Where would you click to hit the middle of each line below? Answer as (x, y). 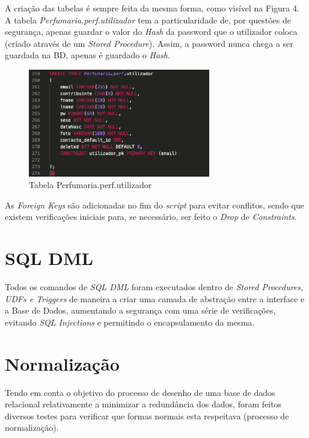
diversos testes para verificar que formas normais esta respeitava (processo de (147, 415)
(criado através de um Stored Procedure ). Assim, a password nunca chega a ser (149, 43)
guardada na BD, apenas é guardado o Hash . (87, 55)
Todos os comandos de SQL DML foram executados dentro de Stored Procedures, (154, 287)
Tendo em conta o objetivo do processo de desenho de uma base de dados (140, 392)
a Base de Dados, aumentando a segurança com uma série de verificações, (140, 310)
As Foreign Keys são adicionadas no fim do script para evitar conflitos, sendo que (154, 205)
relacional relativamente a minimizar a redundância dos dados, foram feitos (143, 404)
